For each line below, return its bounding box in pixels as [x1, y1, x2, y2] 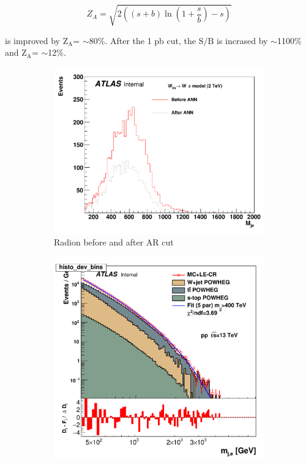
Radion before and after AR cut [54, 236, 174, 249]
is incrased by [217, 34, 268, 47]
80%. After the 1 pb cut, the [89, 34, 196, 47]
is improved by [5, 34, 60, 47]
